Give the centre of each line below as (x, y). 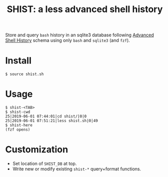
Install (18, 61)
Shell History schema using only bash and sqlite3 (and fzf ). (68, 40)
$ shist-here (19, 125)
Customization (37, 150)
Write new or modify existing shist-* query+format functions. (77, 169)
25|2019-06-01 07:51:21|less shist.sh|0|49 (52, 121)
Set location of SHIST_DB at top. (45, 163)
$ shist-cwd (18, 112)
